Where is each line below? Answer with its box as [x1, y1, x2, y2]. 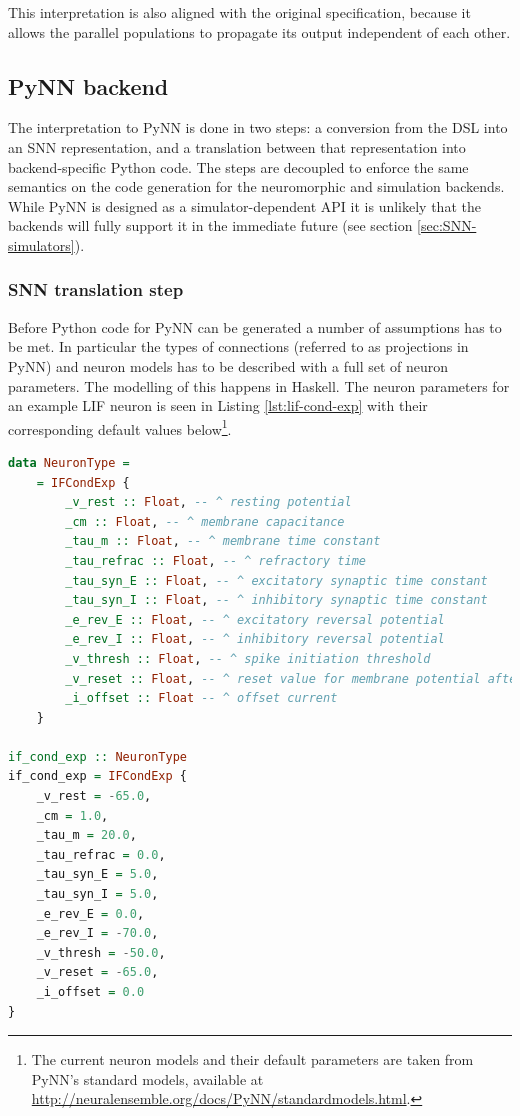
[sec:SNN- [417, 215, 477, 236]
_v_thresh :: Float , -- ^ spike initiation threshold [65, 651, 431, 666]
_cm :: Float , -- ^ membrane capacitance [65, 514, 345, 529]
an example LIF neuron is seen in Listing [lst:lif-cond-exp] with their [8, 395, 428, 416]
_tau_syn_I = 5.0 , [36, 887, 159, 902]
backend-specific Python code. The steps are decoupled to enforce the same [8, 156, 469, 177]
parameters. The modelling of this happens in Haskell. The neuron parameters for [8, 375, 510, 396]
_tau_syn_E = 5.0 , [36, 867, 159, 882]
